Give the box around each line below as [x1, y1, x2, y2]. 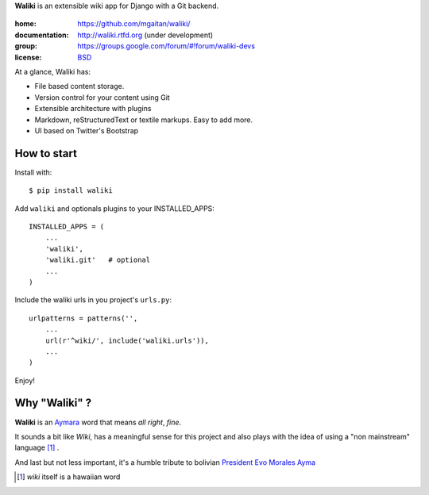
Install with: [14, 167, 52, 177]
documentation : [14, 30, 69, 40]
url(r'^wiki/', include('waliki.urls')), [44, 336, 210, 345]
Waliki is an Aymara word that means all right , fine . [14, 417, 182, 427]
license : [14, 52, 42, 62]
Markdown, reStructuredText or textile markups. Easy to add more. [34, 115, 253, 125]
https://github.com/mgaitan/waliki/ [77, 19, 191, 29]
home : [14, 19, 37, 29]
